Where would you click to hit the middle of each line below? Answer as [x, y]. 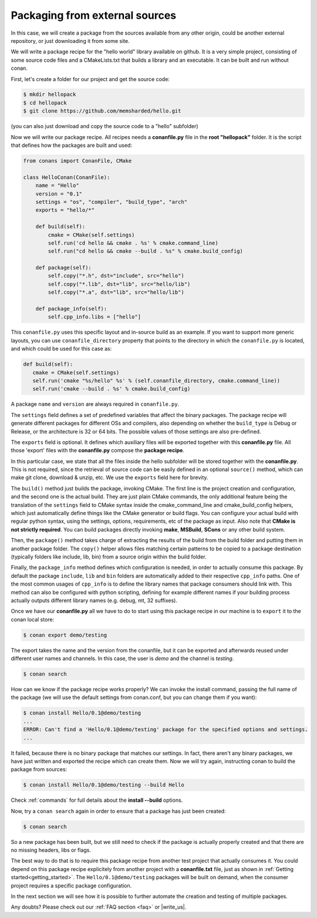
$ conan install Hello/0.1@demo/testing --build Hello [104, 785]
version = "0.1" [59, 194]
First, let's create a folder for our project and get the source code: [90, 79]
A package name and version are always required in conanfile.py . [95, 404]
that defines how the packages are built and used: [71, 145]
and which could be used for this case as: [61, 349]
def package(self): [64, 268]
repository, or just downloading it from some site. [70, 41]
